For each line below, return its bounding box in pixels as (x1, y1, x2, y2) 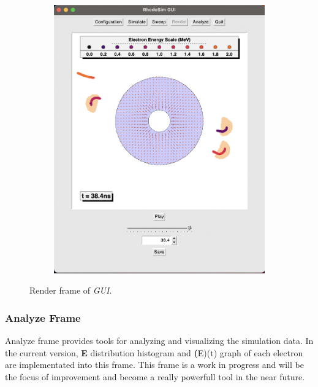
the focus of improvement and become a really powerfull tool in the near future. (5, 370, 305, 383)
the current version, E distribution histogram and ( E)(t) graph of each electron (5, 346, 303, 359)
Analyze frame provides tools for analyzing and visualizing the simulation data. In (5, 334, 314, 346)
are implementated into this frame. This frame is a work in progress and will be (5, 358, 304, 371)
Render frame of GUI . (29, 284, 112, 297)
